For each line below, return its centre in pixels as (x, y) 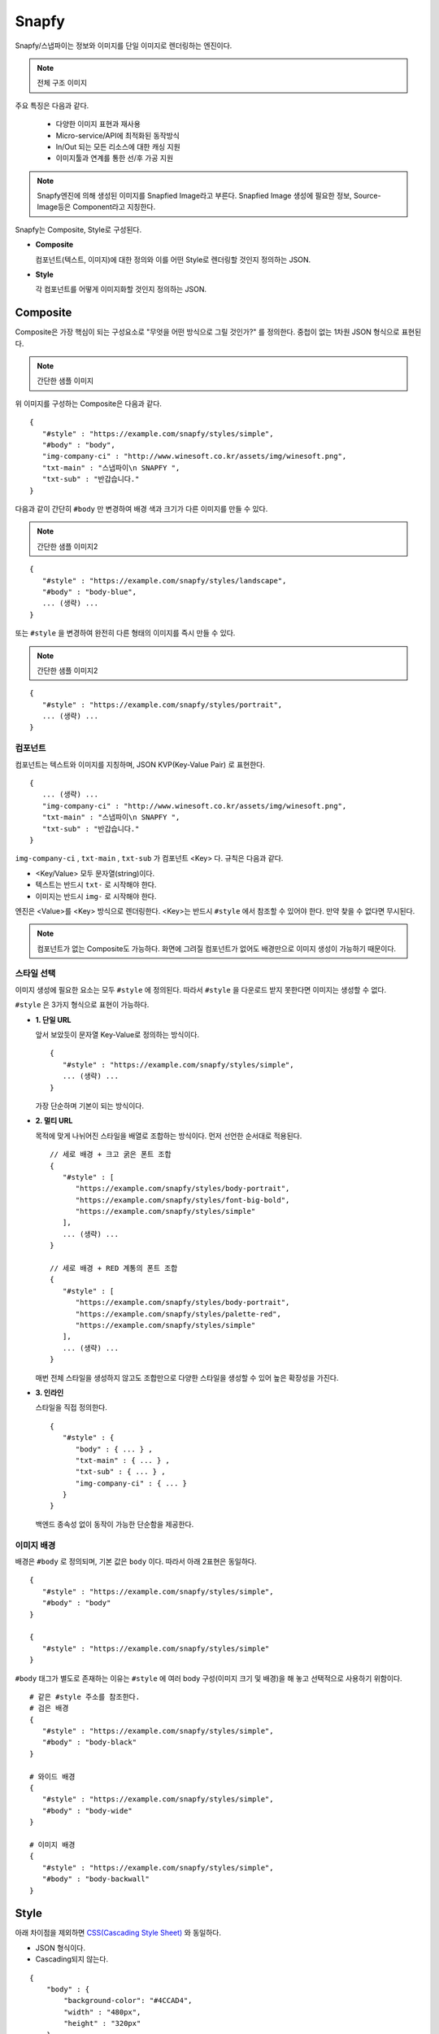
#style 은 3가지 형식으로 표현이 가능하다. (82, 1005)
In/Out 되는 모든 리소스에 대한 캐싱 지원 (118, 146)
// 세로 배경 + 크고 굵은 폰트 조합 (111, 1154)
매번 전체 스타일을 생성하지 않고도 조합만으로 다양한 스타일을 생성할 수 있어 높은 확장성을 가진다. (187, 1377)
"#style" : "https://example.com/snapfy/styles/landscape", (164, 581)
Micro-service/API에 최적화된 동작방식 (118, 135)
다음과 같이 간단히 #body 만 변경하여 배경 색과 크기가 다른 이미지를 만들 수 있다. (141, 509)
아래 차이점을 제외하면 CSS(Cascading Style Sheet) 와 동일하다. (118, 1933)
